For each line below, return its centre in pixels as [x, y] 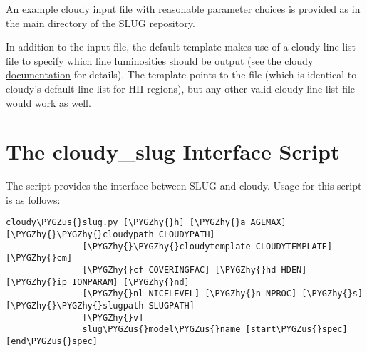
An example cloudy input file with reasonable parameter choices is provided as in [183, 9]
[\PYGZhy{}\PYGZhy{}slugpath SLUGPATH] [100, 306]
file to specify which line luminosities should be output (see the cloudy [160, 60]
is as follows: [33, 199]
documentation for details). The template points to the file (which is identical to [181, 74]
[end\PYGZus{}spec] [52, 342]
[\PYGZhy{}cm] [39, 258]
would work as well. [48, 102]
